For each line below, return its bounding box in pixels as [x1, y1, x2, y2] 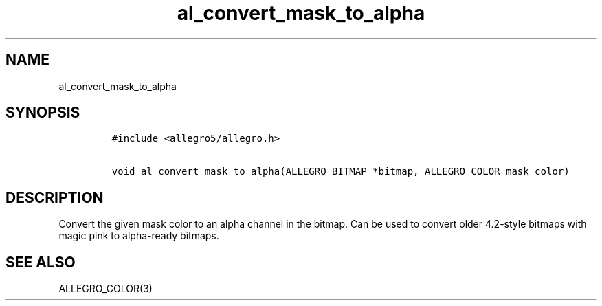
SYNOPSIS [5, 104, 80, 122]
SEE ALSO [5, 253, 76, 271]
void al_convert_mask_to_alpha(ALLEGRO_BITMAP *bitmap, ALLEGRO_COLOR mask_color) [111, 166, 570, 177]
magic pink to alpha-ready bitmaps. [58, 230, 219, 242]
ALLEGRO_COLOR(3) [58, 283, 153, 295]
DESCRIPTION [5, 188, 104, 206]
